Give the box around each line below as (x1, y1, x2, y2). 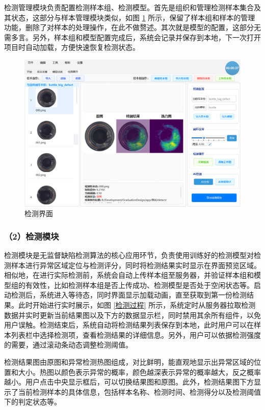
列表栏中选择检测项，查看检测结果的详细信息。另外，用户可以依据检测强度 (11, 329, 261, 340)
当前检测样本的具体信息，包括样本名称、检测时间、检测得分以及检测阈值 (18, 386, 261, 397)
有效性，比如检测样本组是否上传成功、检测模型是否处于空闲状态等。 (25, 279, 254, 290)
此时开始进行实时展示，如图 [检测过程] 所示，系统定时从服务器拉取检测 (18, 299, 256, 310)
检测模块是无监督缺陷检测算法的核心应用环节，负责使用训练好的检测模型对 (4, 249, 254, 260)
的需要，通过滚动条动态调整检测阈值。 (4, 339, 132, 350)
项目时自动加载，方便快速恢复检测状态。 (4, 42, 140, 52)
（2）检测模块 (4, 229, 59, 242)
